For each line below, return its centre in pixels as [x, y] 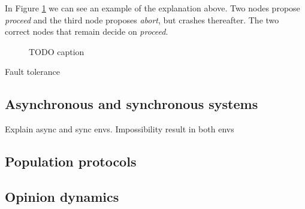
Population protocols [71, 161]
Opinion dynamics [62, 196]
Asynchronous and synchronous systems [132, 104]
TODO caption [57, 51]
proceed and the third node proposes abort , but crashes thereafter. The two [142, 19]
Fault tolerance [33, 72]
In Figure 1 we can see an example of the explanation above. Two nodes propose [152, 8]
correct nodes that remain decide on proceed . [87, 31]
